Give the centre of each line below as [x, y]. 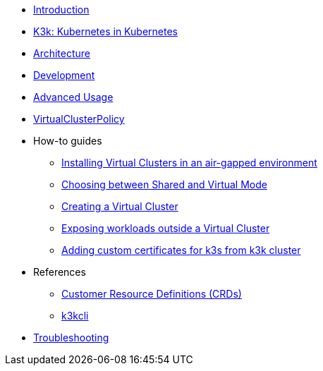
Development [64, 75]
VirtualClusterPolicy [79, 119]
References [60, 272]
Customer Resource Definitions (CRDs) [152, 294]
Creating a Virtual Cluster [120, 206]
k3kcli [75, 316]
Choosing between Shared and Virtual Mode [164, 184]
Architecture [62, 53]
